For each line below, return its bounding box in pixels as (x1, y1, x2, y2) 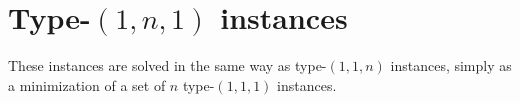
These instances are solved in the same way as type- (8, 55, 327, 76)
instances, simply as (390, 55, 512, 76)
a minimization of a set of (8, 74, 166, 95)
